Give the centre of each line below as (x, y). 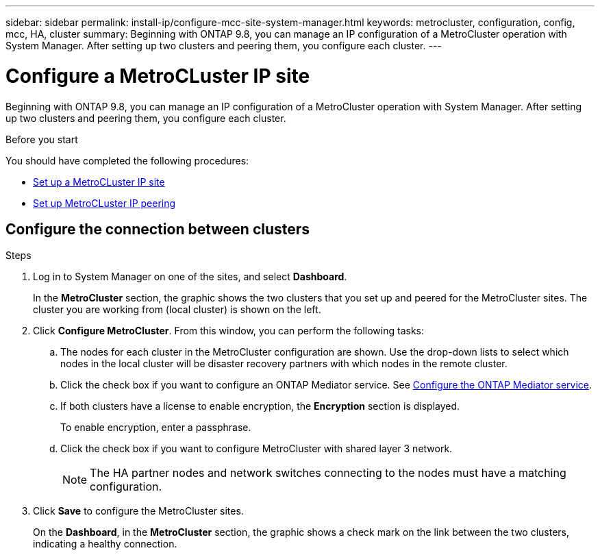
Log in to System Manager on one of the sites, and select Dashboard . (190, 277)
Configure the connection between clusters (158, 229)
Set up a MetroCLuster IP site (99, 182)
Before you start (42, 139)
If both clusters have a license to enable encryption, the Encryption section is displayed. (260, 406)
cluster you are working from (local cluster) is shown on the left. (177, 310)
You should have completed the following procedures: (127, 160)
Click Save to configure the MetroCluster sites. (138, 511)
